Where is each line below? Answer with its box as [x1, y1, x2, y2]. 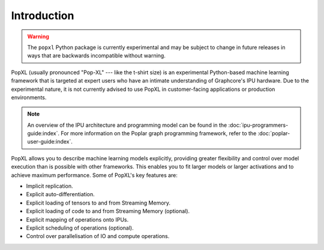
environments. [11, 93, 47, 101]
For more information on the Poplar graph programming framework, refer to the [61, 130, 257, 137]
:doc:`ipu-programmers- [228, 121, 289, 129]
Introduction [11, 9, 74, 22]
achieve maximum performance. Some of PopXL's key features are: [11, 171, 178, 179]
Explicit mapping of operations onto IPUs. [26, 216, 129, 223]
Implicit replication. [26, 182, 73, 190]
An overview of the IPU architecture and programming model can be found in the [27, 121, 227, 129]
